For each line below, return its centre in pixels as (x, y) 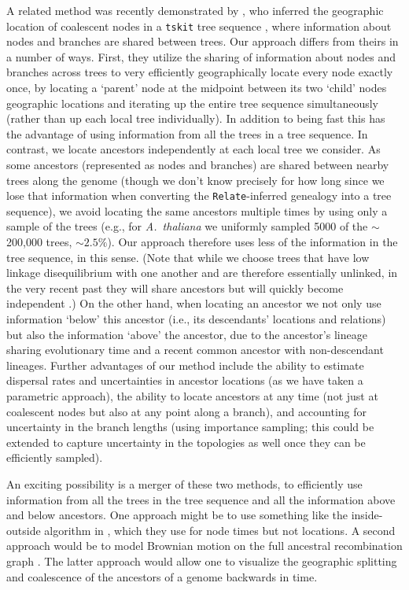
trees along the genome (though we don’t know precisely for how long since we (195, 180)
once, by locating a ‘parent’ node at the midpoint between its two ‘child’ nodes (197, 88)
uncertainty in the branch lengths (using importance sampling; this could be (190, 427)
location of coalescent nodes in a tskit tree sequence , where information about (199, 26)
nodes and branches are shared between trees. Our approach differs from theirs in (203, 41)
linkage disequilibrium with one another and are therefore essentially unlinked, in (202, 273)
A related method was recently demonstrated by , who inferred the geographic (195, 10)
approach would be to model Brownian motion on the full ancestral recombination (204, 546)
